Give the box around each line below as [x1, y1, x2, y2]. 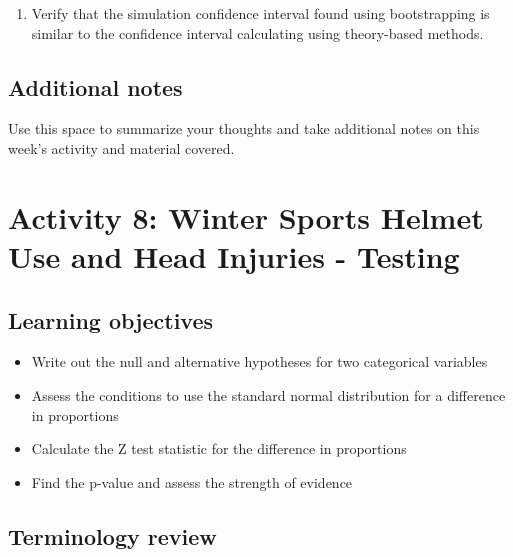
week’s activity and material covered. [8, 137, 235, 158]
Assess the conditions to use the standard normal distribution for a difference [31, 384, 506, 405]
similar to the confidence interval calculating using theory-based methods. [31, 22, 484, 43]
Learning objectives [8, 304, 214, 335]
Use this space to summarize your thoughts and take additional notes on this [8, 118, 480, 139]
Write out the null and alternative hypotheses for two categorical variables [31, 351, 488, 372]
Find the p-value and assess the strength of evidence [31, 471, 353, 492]
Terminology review [8, 520, 217, 551]
